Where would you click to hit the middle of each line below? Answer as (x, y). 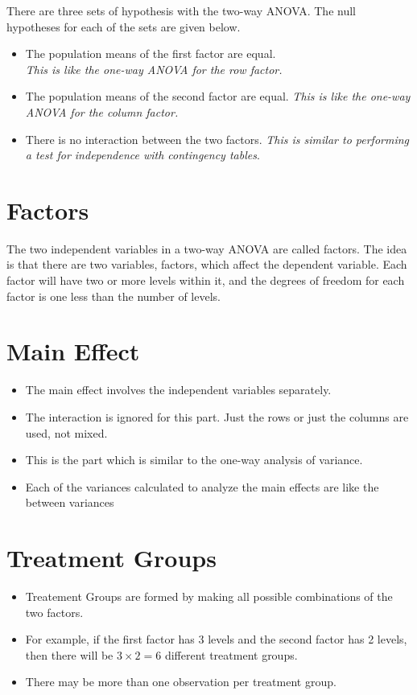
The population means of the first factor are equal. (151, 53)
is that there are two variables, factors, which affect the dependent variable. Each (207, 264)
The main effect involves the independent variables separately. (178, 390)
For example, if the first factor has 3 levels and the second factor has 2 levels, (216, 639)
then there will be (69, 654)
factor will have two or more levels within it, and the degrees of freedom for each (206, 280)
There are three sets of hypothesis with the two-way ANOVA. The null (181, 10)
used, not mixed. (66, 432)
